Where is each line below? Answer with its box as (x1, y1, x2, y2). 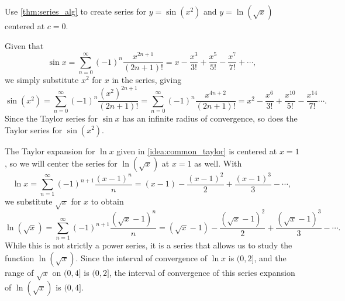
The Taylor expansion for (5, 144, 95, 157)
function (5, 252, 34, 264)
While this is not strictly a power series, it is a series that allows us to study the (5, 239, 292, 251)
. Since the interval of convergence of (75, 252, 208, 264)
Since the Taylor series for (5, 112, 98, 124)
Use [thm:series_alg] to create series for (5, 5, 147, 17)
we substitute (5, 195, 53, 207)
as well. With (194, 157, 242, 169)
